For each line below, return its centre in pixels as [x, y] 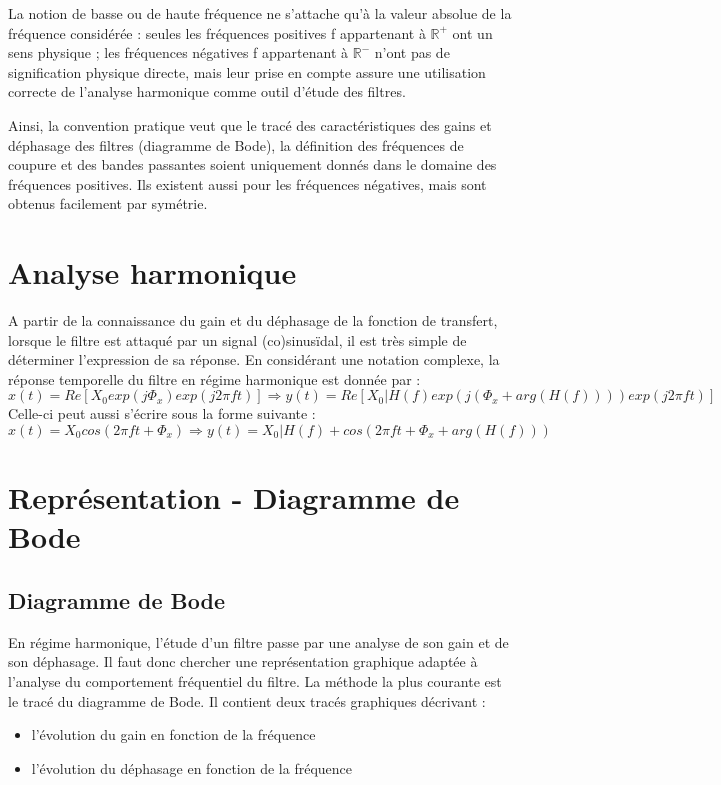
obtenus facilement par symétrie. [108, 203]
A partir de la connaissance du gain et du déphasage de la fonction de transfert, [253, 320]
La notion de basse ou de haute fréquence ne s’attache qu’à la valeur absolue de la [260, 13]
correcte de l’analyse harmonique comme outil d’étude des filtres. [207, 91]
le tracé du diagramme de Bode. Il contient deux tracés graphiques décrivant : [247, 700]
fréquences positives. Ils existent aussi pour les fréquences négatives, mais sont [247, 183]
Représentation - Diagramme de [234, 497]
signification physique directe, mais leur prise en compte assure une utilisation [247, 71]
